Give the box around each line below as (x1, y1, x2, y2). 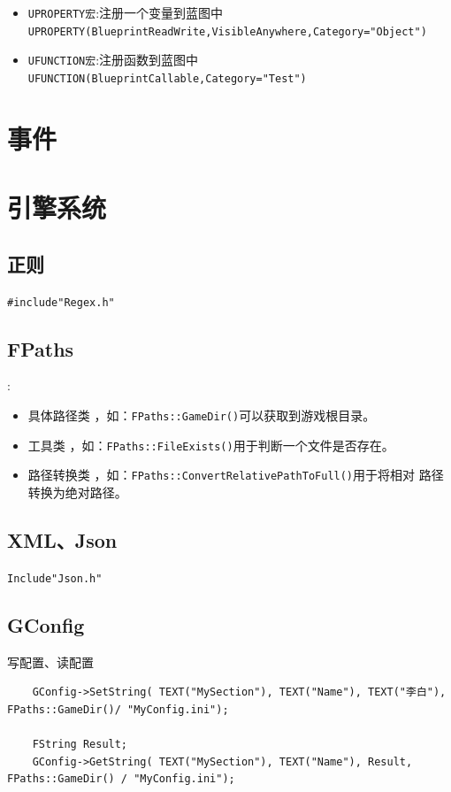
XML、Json (7, 526, 118, 553)
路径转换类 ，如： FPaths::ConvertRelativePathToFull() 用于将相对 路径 (27, 465, 444, 484)
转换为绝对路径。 (27, 483, 127, 501)
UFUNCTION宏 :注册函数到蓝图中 (27, 50, 199, 69)
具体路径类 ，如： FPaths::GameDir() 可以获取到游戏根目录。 (27, 406, 376, 425)
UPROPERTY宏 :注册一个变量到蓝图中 (27, 4, 224, 21)
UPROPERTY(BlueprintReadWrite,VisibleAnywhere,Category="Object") (27, 25, 427, 38)
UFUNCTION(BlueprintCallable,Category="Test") (27, 72, 307, 85)
